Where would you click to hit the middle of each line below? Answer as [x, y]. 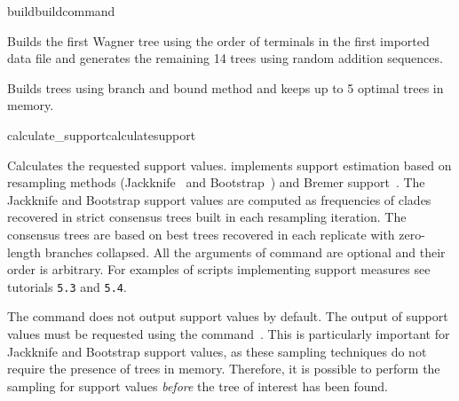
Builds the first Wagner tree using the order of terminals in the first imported [218, 40]
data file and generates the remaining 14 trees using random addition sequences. [225, 58]
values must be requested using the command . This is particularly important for [229, 333]
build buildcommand [61, 11]
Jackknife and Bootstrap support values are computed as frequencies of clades [219, 199]
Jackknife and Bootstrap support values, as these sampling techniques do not [217, 351]
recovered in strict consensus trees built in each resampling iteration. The [207, 217]
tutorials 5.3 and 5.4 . [67, 286]
